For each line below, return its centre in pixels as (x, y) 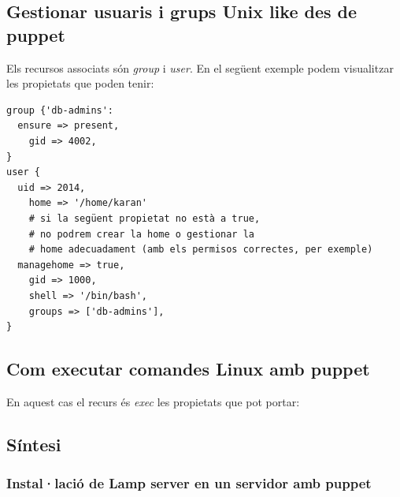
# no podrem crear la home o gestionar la (141, 234)
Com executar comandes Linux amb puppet (188, 369)
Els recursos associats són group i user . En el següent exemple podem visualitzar (200, 67)
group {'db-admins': (60, 110)
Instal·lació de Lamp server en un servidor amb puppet (189, 483)
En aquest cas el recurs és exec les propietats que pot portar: (153, 401)
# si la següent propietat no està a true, (144, 218)
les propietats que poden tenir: (80, 83)
